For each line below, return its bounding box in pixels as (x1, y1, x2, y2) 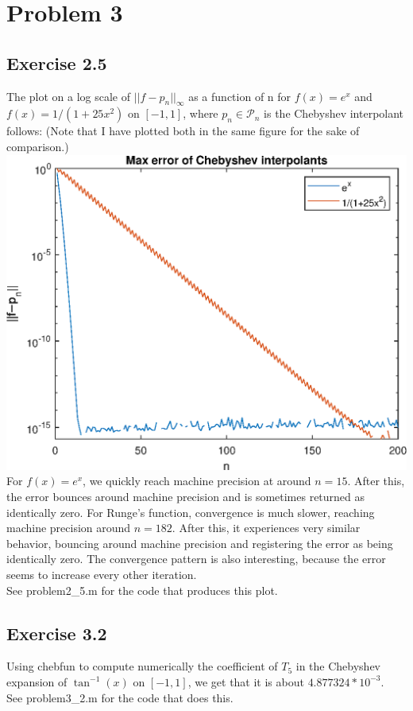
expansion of (6, 673, 68, 690)
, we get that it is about (187, 673, 304, 690)
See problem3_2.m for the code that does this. (6, 689, 234, 705)
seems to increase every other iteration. (6, 565, 197, 582)
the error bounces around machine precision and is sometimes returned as (6, 488, 365, 504)
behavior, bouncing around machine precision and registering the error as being (6, 534, 393, 551)
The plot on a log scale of (6, 87, 131, 104)
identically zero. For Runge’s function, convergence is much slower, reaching (6, 503, 375, 520)
